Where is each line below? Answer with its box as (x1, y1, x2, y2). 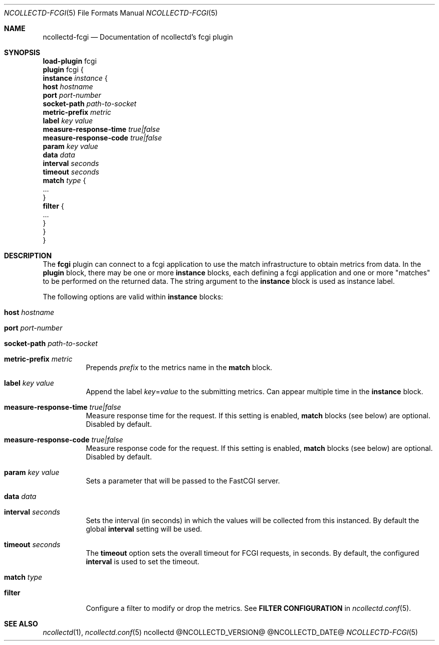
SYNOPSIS (4, 48, 41, 57)
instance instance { (43, 74, 108, 82)
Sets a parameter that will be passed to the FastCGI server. (86, 476, 280, 485)
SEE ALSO (4, 619, 38, 628)
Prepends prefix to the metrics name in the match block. (86, 363, 273, 372)
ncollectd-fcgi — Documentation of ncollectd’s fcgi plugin (43, 33, 233, 41)
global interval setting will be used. (86, 525, 202, 533)
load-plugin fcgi (43, 57, 97, 65)
